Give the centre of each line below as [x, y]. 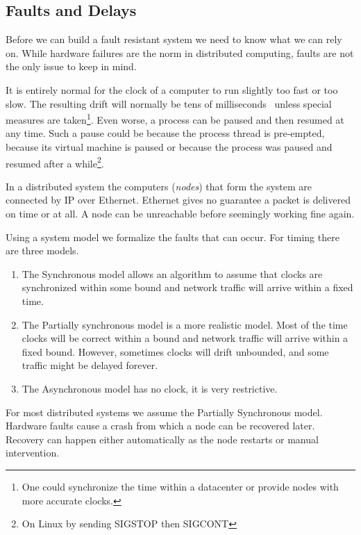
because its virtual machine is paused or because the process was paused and [169, 147]
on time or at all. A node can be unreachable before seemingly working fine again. [180, 214]
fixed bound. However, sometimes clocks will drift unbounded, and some [175, 351]
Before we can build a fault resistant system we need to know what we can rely [174, 39]
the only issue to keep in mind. [71, 66]
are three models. [42, 250]
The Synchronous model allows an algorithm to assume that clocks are [172, 273]
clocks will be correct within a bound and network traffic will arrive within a [185, 338]
